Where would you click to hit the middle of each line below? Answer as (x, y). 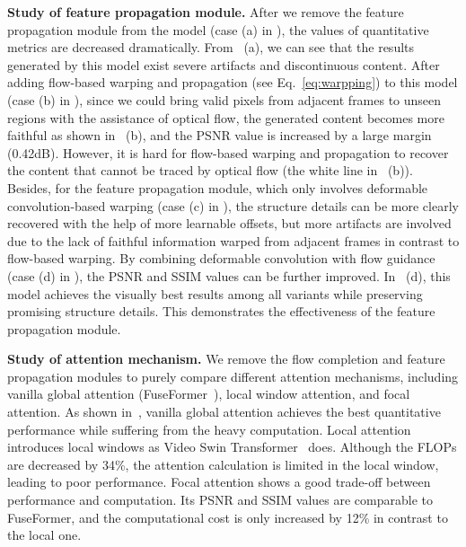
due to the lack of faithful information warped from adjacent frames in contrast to (233, 240)
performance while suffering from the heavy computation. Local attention (209, 429)
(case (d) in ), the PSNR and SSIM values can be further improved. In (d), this (229, 275)
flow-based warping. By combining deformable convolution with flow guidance (221, 258)
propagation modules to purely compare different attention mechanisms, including (233, 376)
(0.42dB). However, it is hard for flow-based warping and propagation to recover (228, 152)
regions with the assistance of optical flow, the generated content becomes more (226, 117)
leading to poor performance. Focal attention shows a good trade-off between (219, 482)
